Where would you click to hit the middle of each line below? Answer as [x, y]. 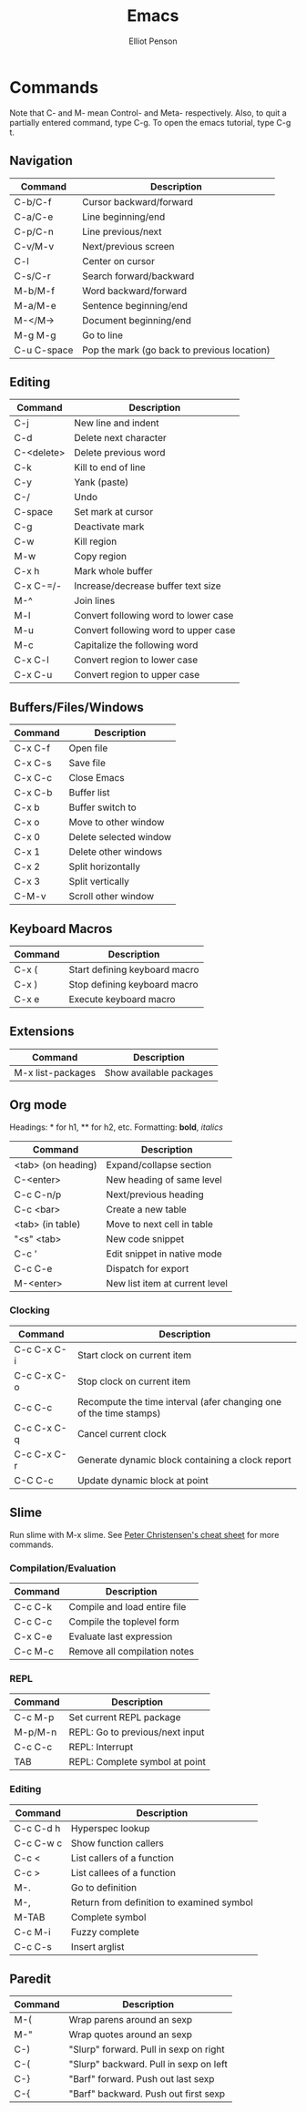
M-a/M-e [35, 305]
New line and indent [117, 423]
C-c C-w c [38, 1843]
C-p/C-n [34, 231]
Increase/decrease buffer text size [148, 586]
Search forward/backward [138, 276]
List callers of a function [123, 1858]
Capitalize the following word [136, 645]
